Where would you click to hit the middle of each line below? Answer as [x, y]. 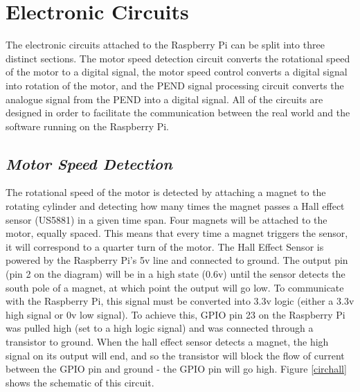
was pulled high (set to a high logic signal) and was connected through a [160, 328]
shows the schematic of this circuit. [80, 382]
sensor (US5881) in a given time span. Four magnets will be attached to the [166, 219]
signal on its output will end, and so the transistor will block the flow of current [175, 355]
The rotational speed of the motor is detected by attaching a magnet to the [166, 192]
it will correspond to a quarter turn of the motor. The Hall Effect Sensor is [165, 246]
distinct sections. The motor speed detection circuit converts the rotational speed [178, 58]
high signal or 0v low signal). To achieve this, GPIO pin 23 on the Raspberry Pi [175, 314]
